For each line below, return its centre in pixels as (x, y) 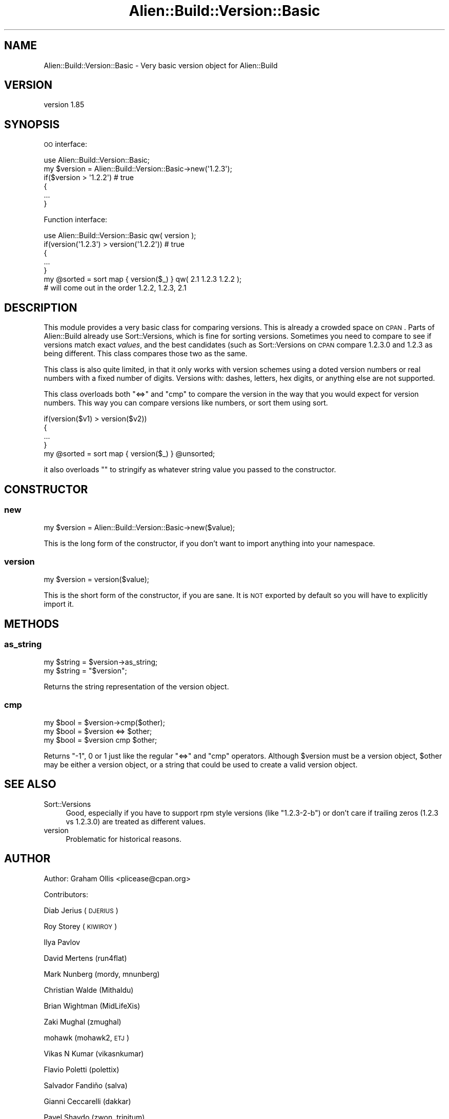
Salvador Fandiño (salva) (86, 1085)
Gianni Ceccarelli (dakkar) (87, 1101)
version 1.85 (64, 105)
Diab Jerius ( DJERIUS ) (81, 910)
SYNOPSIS (32, 124)
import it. (59, 604)
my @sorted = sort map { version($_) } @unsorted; (129, 454)
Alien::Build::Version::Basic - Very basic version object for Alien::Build (161, 65)
